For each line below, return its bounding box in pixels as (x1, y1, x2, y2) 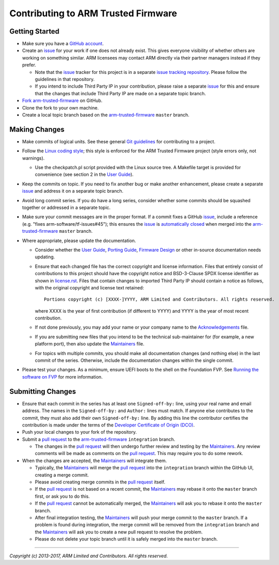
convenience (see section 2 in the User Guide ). (35, 171, 134, 178)
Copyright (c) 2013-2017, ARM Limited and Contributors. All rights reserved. (9, 553, 168, 559)
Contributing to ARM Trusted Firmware (9, 8, 178, 19)
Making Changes (9, 125, 65, 133)
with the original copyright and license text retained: (35, 284, 145, 290)
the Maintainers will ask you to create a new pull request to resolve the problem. (35, 529, 203, 535)
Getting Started (9, 27, 60, 36)
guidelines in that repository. (35, 76, 95, 83)
